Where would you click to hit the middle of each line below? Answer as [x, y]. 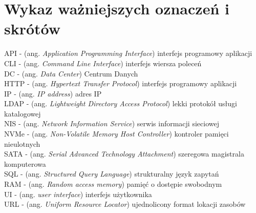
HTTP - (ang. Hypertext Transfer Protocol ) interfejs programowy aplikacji [121, 83]
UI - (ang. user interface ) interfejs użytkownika [78, 194]
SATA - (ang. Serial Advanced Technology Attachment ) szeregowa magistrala [124, 154]
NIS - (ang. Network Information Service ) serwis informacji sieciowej [112, 123]
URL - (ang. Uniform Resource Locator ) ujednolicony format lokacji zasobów [125, 204]
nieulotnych [22, 143]
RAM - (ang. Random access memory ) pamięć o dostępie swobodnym [113, 184]
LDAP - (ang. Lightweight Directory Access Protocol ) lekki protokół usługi [121, 103]
